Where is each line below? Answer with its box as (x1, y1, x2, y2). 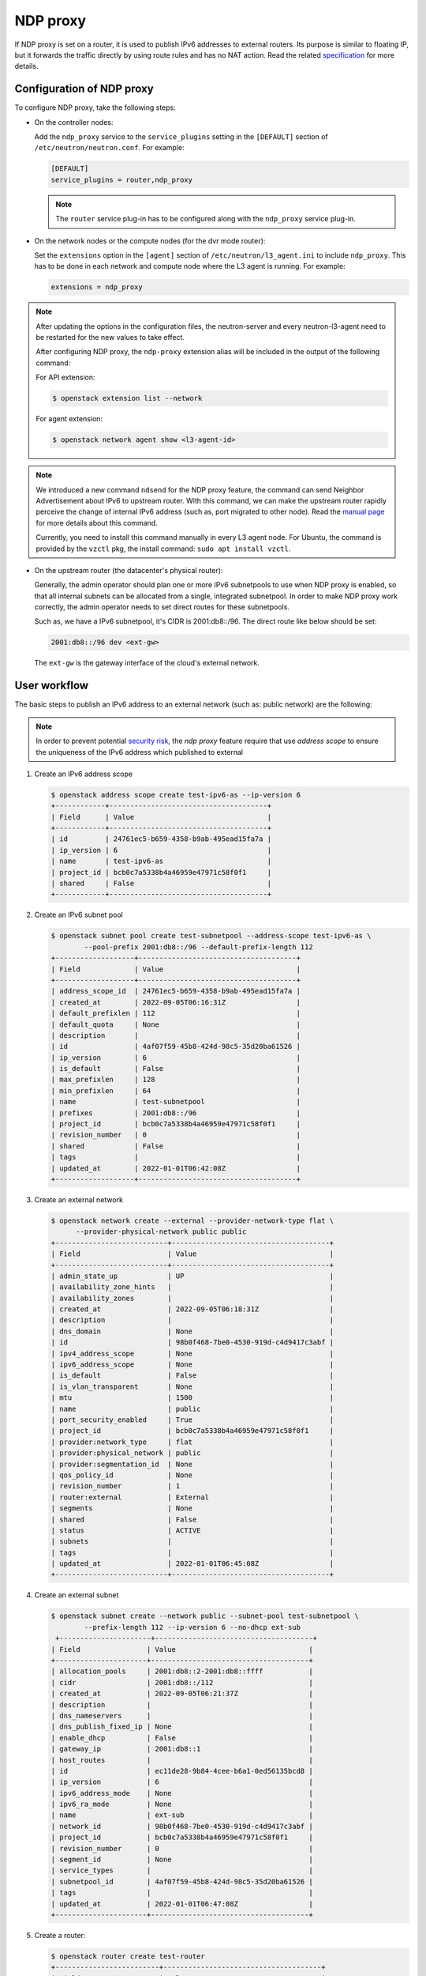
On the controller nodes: (34, 117, 114, 126)
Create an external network (34, 1194, 124, 1205)
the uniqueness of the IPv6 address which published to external (35, 747, 244, 756)
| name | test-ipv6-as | (50, 857, 272, 865)
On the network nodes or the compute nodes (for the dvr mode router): (34, 236, 266, 245)
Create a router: (34, 1930, 86, 1940)
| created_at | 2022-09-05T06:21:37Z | (50, 1689, 313, 1699)
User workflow (14, 679, 89, 692)
